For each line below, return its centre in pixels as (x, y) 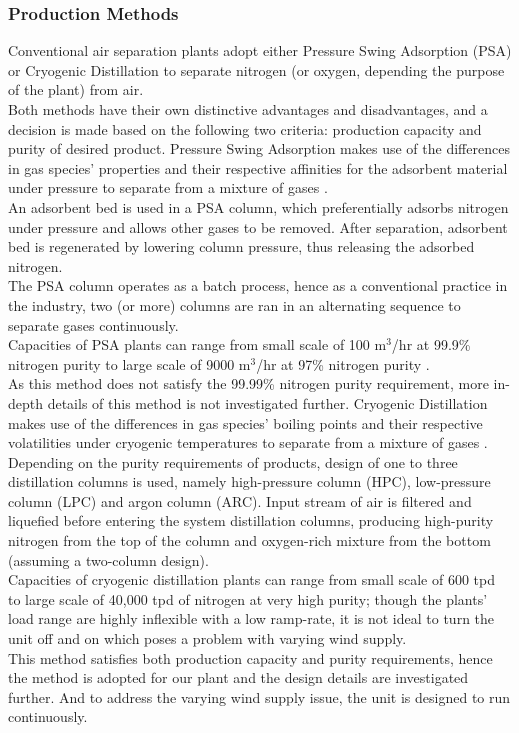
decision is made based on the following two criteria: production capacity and (245, 128)
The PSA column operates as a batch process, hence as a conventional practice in (258, 285)
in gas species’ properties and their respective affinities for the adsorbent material (258, 167)
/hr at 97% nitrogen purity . (343, 363)
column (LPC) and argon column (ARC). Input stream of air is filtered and (240, 500)
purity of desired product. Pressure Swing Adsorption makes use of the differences (259, 148)
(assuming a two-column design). (108, 559)
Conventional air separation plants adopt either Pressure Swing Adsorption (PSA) (260, 50)
